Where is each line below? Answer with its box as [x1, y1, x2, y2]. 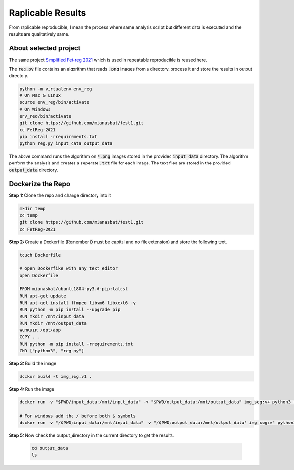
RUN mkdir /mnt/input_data [19, 314, 84, 319]
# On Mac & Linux [19, 93, 61, 98]
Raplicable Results [9, 7, 86, 18]
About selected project [9, 44, 81, 52]
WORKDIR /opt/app [19, 327, 61, 333]
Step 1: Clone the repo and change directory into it [9, 192, 111, 198]
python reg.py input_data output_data [19, 141, 113, 146]
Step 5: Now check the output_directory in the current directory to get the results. [9, 432, 174, 438]
